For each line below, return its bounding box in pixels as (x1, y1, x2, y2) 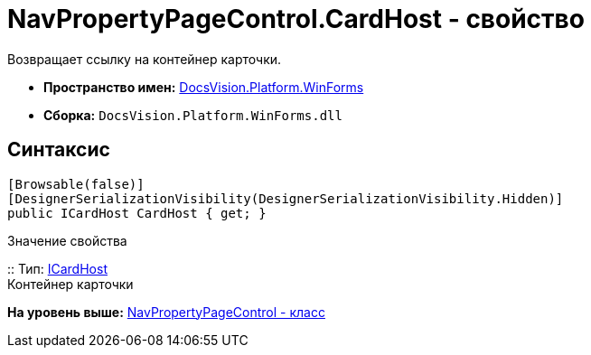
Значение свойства (7, 232, 127, 248)
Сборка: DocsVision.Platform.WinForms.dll (43, 107, 342, 123)
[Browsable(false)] (7, 176, 145, 192)
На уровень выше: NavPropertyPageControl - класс (7, 304, 325, 320)
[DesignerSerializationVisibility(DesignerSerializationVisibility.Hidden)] (7, 191, 564, 206)
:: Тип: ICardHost (7, 260, 108, 276)
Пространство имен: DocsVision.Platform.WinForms (43, 79, 364, 95)
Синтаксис (7, 138, 110, 162)
